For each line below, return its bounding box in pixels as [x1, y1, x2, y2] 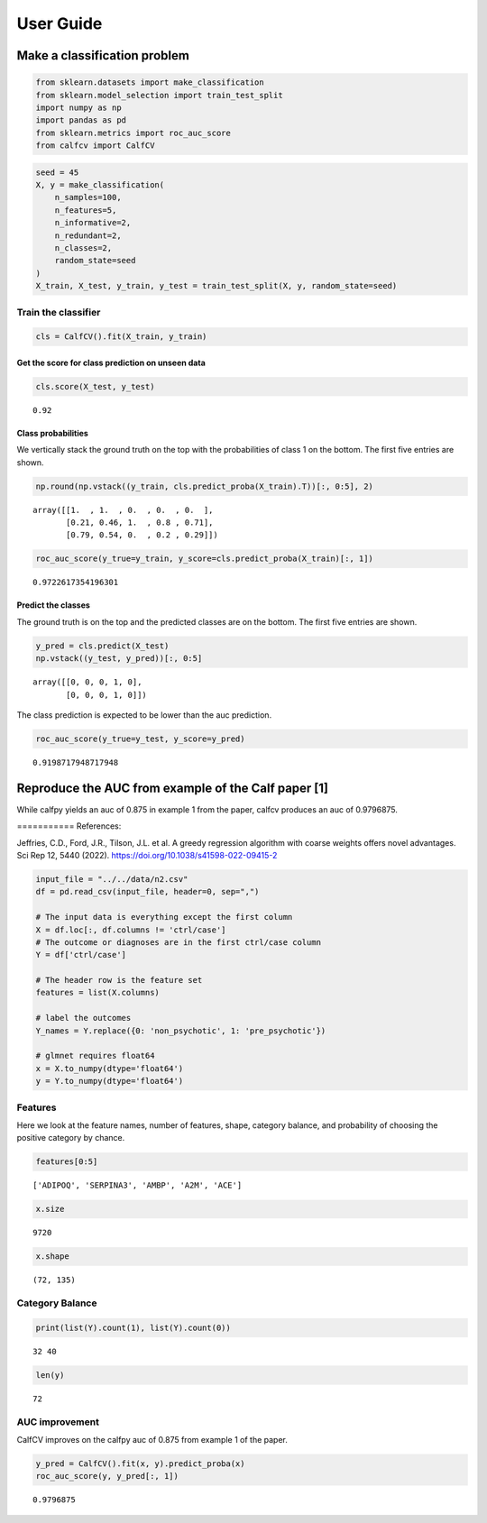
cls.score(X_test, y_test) [35, 381, 155, 391]
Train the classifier [16, 306, 101, 318]
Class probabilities [16, 427, 89, 438]
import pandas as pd [35, 115, 126, 125]
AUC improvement [16, 1416, 99, 1428]
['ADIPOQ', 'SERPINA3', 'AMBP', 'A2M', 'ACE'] [32, 1180, 243, 1190]
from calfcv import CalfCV [35, 141, 155, 151]
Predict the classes [16, 600, 90, 610]
